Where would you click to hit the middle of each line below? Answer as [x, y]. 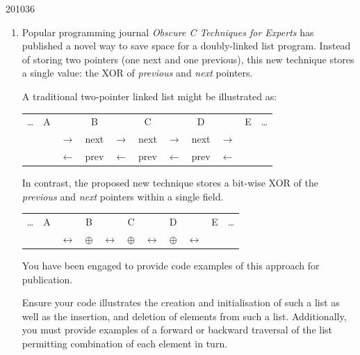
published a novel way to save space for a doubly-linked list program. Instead [186, 46]
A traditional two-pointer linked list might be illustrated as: [149, 96]
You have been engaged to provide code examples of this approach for [171, 265]
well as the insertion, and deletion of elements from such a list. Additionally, [184, 316]
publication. [47, 279]
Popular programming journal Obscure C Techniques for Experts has [168, 32]
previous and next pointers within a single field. [123, 196]
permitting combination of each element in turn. [125, 343]
